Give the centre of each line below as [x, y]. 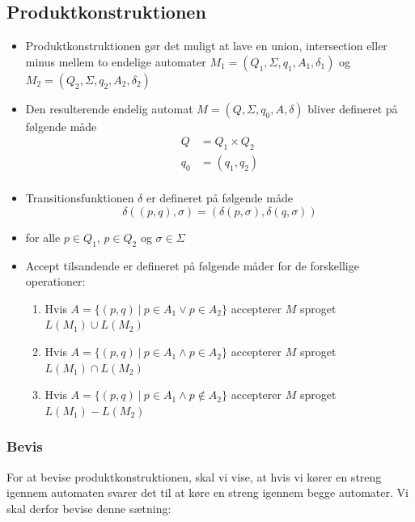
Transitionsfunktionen [80, 198]
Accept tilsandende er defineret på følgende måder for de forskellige [192, 265]
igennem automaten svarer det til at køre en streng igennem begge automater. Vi [207, 492]
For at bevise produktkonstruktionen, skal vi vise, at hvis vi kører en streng [194, 476]
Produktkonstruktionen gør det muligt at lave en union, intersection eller [206, 46]
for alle [43, 237]
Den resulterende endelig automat [109, 108]
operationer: [55, 281]
